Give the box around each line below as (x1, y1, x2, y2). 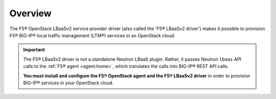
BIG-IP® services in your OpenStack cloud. (23, 80, 114, 86)
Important (23, 46, 45, 53)
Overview (9, 8, 52, 19)
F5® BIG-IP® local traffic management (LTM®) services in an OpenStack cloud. (9, 32, 176, 38)
